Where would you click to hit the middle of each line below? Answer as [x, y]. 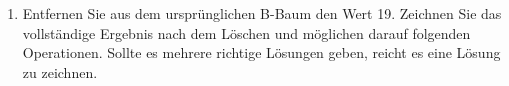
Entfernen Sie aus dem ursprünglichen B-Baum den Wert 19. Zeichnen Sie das [262, 13]
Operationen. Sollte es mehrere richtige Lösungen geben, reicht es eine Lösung [261, 52]
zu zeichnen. [60, 71]
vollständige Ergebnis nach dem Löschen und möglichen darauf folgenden [246, 32]
